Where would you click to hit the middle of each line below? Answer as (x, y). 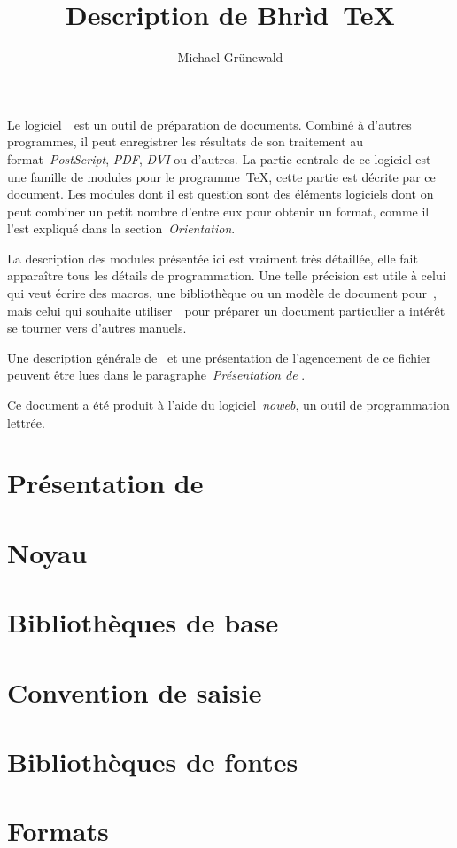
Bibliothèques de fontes (153, 761)
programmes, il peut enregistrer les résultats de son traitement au (186, 141)
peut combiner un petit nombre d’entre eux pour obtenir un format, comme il (218, 211)
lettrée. (26, 422)
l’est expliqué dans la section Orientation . (121, 228)
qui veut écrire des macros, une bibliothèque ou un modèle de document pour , (222, 293)
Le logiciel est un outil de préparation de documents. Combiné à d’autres (209, 124)
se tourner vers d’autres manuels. (97, 328)
